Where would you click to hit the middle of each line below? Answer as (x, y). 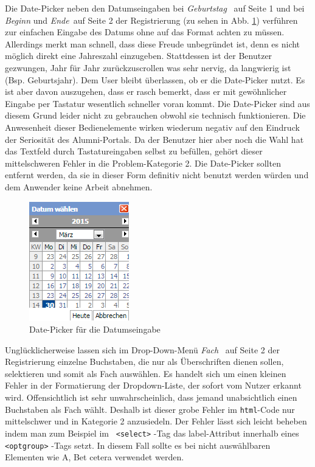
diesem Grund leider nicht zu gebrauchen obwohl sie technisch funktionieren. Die (155, 115)
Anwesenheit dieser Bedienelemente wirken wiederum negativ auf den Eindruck (152, 127)
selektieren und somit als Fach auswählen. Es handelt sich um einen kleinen (146, 373)
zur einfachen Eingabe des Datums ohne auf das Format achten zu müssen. (145, 32)
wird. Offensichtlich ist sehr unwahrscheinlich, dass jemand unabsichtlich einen (151, 397)
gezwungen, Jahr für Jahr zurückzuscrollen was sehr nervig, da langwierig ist (148, 67)
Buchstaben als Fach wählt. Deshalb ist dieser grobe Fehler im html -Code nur (150, 409)
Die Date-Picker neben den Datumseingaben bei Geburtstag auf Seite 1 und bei (155, 8)
